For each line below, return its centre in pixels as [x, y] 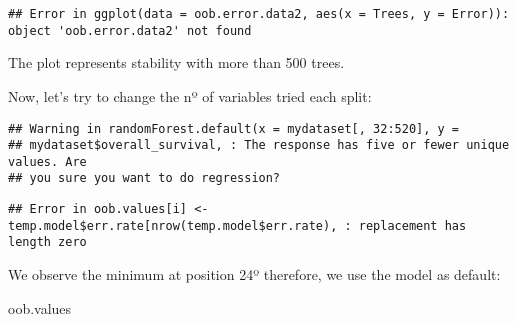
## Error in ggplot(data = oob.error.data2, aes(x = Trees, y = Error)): [259, 14]
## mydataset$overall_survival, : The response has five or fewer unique [259, 145]
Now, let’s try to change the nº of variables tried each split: [190, 95]
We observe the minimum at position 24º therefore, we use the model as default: [254, 274]
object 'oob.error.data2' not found [130, 30]
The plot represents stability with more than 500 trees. [176, 62]
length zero [47, 242]
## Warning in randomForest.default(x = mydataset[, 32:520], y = [234, 128]
